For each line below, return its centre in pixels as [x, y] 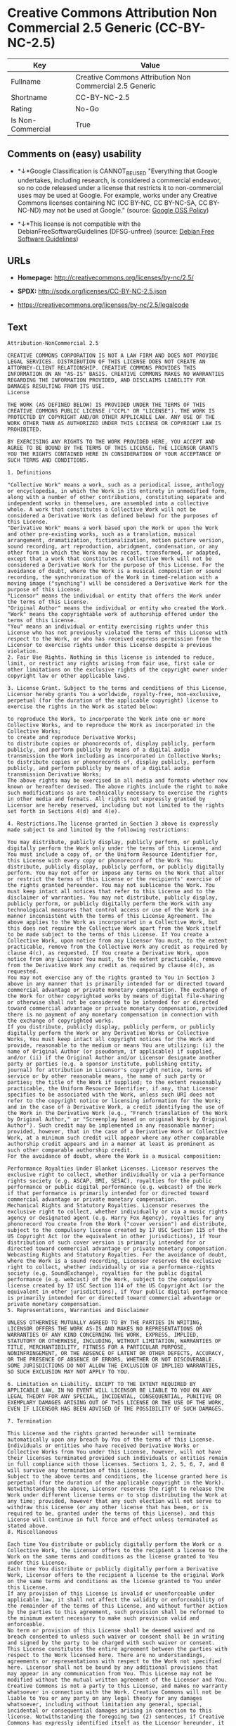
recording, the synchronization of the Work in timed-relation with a [113, 578]
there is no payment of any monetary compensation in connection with [113, 1015]
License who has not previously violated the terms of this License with [118, 633]
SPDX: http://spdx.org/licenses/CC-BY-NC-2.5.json [92, 291]
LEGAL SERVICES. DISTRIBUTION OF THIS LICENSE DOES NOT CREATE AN [106, 362]
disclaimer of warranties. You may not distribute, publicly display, [113, 898]
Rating [21, 108]
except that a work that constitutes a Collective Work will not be [110, 559]
